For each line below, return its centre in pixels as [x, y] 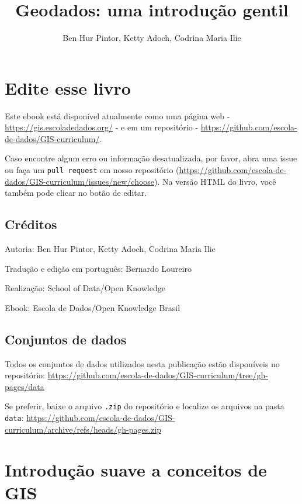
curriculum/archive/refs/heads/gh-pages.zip [83, 429]
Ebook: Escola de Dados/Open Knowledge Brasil [93, 307]
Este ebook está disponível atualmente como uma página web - [117, 115]
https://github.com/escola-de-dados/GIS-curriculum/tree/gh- [158, 375]
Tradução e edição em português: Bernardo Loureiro [98, 268]
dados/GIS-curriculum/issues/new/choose [80, 181]
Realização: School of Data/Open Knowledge [85, 288]
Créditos [31, 224]
